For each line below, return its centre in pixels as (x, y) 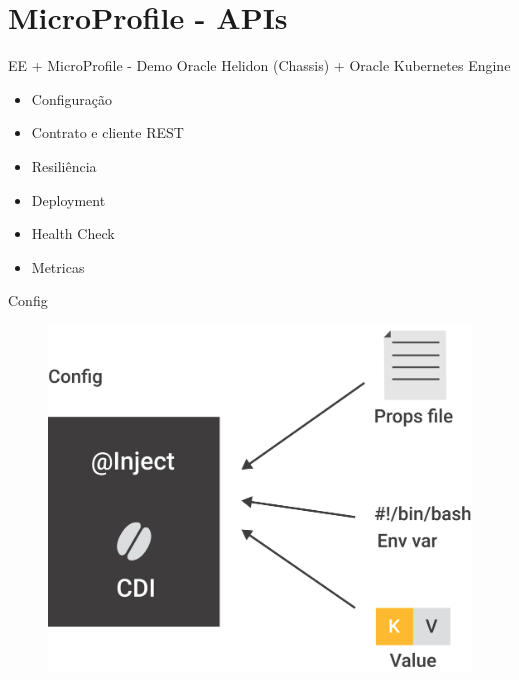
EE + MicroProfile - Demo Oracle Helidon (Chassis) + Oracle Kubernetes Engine (259, 65)
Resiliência (64, 165)
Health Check (73, 233)
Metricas (58, 266)
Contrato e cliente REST (107, 132)
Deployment (68, 199)
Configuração (71, 98)
